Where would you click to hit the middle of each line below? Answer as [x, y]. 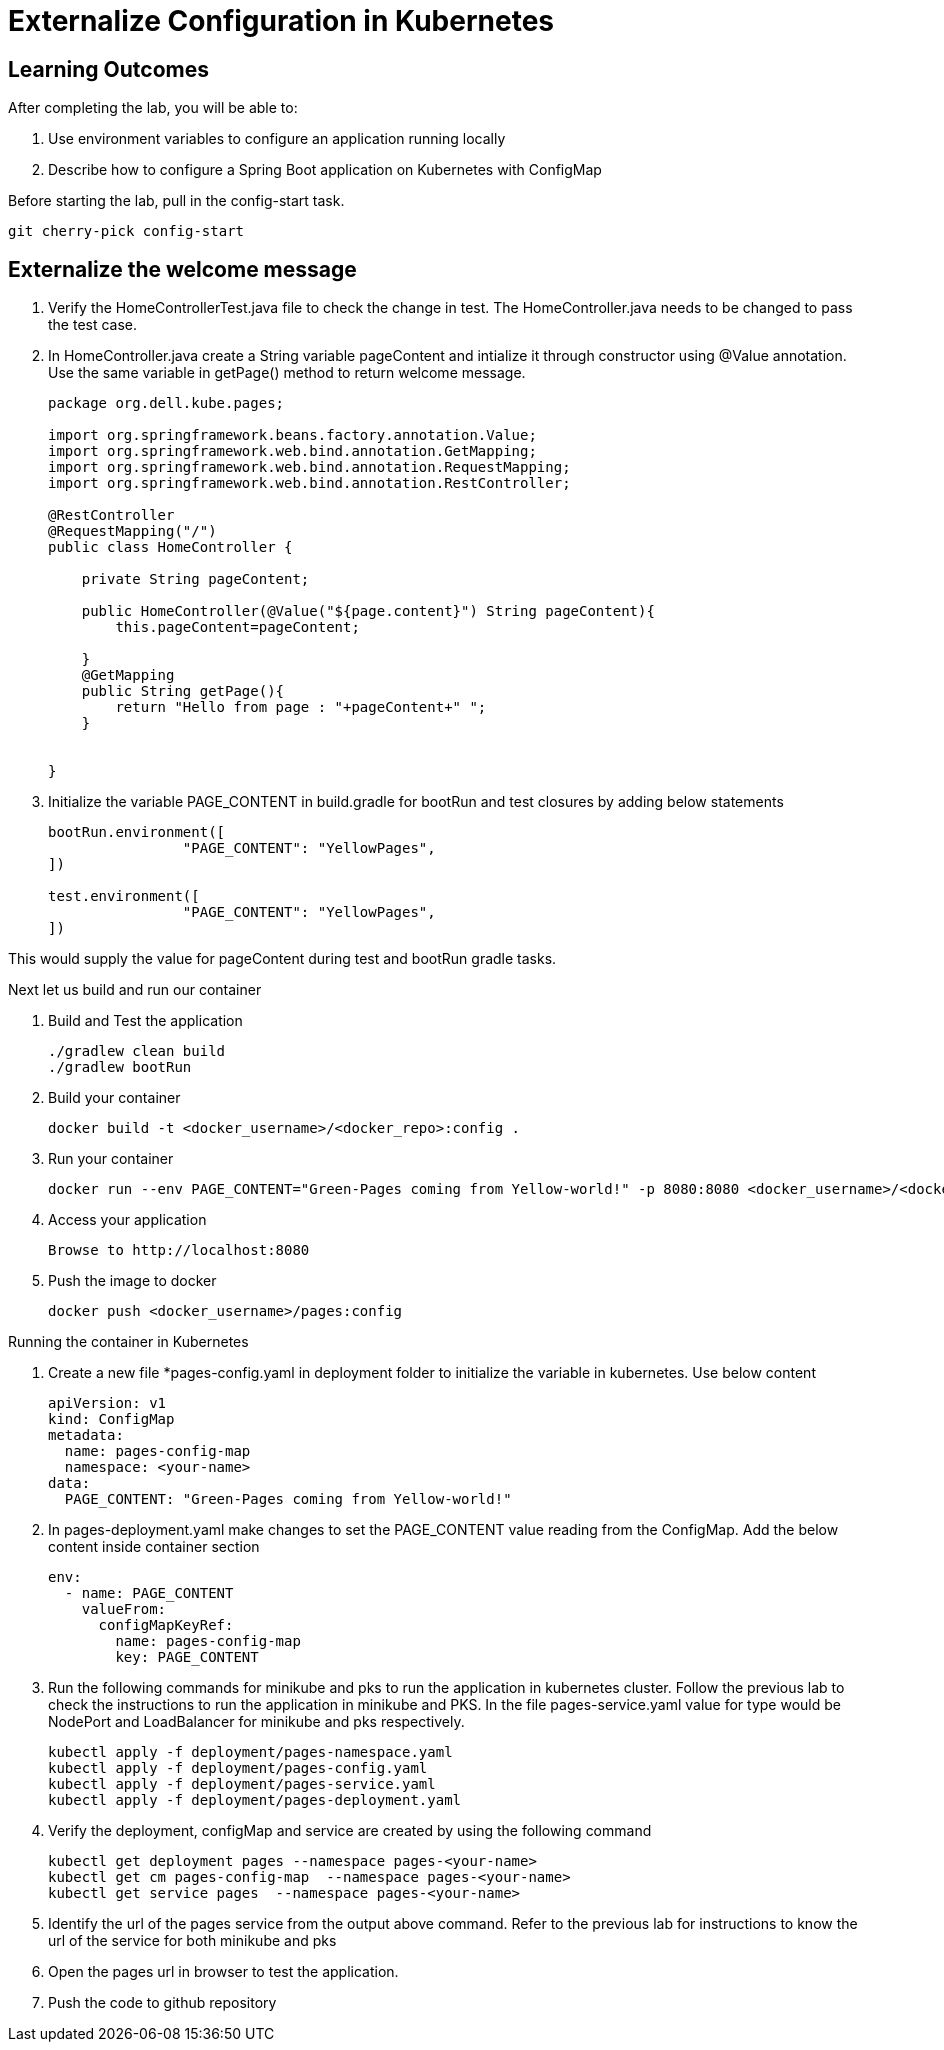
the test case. [93, 325]
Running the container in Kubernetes [128, 1342]
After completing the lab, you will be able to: [153, 108]
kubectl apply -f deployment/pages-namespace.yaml [250, 1752]
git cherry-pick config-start [126, 231]
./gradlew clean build [137, 1051]
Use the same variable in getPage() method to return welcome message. [287, 373]
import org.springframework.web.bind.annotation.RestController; [309, 483]
